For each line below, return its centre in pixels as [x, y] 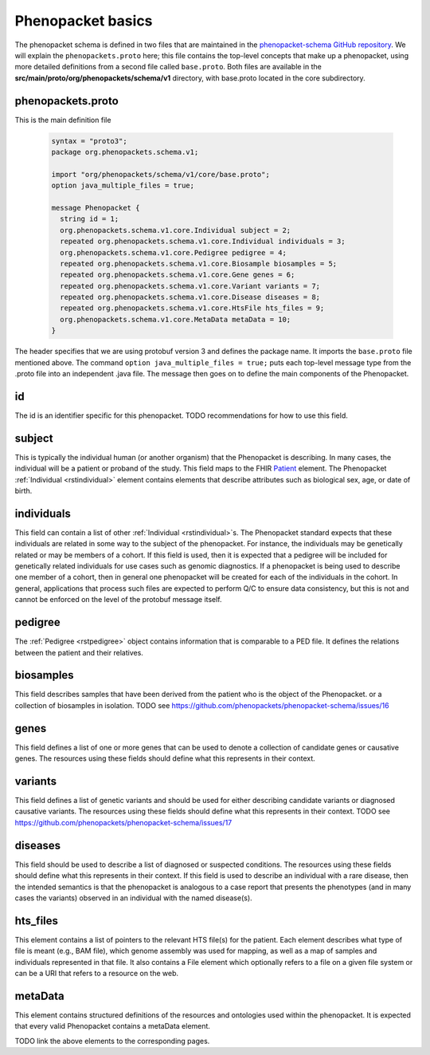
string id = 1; [90, 219]
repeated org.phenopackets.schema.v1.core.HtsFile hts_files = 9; [192, 308]
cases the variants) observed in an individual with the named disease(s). [133, 898]
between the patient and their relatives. [79, 652]
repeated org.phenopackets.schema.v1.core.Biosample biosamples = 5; [199, 264]
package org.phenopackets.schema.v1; [125, 152]
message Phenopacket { [96, 208]
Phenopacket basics [84, 21]
